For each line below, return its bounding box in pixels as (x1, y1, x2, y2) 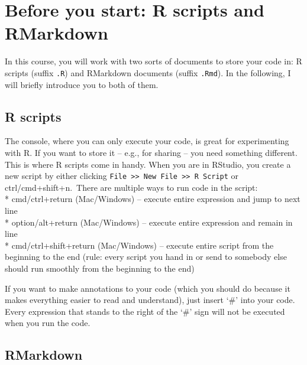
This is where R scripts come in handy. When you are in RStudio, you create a (5, 158, 291, 170)
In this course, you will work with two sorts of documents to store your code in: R (5, 55, 302, 67)
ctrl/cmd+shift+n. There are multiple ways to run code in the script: (5, 181, 258, 193)
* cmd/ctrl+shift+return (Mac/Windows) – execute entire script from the (5, 239, 274, 251)
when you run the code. (5, 317, 91, 329)
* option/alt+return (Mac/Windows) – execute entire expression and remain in (5, 216, 293, 228)
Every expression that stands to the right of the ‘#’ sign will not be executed (5, 305, 285, 317)
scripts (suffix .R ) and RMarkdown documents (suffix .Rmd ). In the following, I (5, 66, 291, 79)
